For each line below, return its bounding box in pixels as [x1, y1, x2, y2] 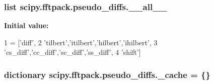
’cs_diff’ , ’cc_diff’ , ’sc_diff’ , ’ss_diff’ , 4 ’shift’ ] [4, 47, 141, 57]
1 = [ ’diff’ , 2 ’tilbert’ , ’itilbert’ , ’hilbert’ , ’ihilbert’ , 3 [4, 37, 158, 47]
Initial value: [4, 20, 49, 31]
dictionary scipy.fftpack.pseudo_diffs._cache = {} [4, 68, 210, 80]
